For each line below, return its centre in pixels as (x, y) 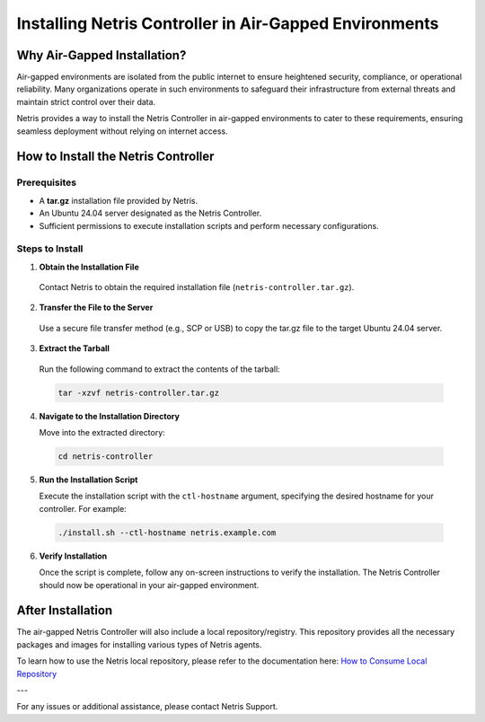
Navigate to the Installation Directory (109, 416)
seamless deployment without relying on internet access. (122, 131)
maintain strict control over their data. (86, 101)
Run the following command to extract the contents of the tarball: (159, 369)
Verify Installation (73, 556)
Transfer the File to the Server (96, 308)
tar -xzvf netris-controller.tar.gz (139, 392)
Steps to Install (50, 249)
